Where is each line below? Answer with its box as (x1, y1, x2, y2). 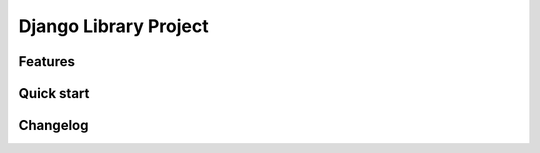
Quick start (18, 85, 90, 102)
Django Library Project (18, 15, 209, 37)
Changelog (18, 117, 89, 134)
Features (18, 53, 75, 70)
